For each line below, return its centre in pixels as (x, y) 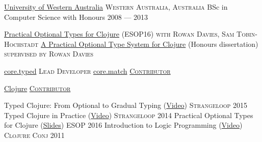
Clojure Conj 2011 (34, 135)
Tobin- (247, 34)
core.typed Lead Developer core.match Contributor (87, 70)
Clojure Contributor (37, 88)
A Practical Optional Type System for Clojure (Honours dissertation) (149, 44)
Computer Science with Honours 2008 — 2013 (76, 17)
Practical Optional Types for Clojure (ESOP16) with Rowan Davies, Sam (119, 34)
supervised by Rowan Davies (49, 54)
